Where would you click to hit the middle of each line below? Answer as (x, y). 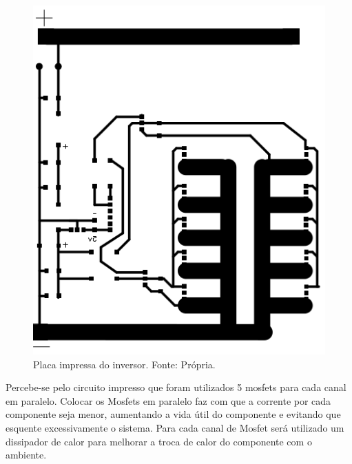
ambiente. (26, 455)
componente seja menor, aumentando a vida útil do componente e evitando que (173, 414)
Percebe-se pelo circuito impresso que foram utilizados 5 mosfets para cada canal (176, 387)
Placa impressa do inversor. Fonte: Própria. (124, 364)
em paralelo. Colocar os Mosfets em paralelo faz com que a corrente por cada (168, 400)
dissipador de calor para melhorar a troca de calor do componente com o (159, 441)
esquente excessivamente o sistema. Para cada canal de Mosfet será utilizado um (175, 428)
